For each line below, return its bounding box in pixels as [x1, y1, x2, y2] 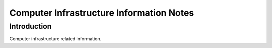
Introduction [9, 22, 52, 31]
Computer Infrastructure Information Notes [9, 7, 194, 18]
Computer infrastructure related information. [9, 36, 102, 42]
